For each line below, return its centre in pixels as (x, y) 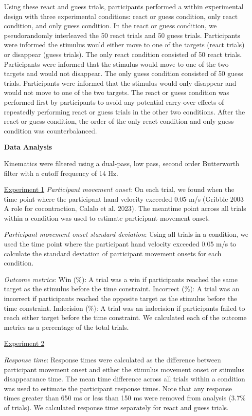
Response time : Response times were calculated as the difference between (113, 359)
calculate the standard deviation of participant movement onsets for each (113, 253)
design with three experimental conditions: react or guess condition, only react (121, 16)
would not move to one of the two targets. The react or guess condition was (117, 92)
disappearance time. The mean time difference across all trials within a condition (125, 379)
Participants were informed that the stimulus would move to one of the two (116, 64)
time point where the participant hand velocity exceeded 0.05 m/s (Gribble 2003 (124, 199)
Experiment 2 (24, 343)
